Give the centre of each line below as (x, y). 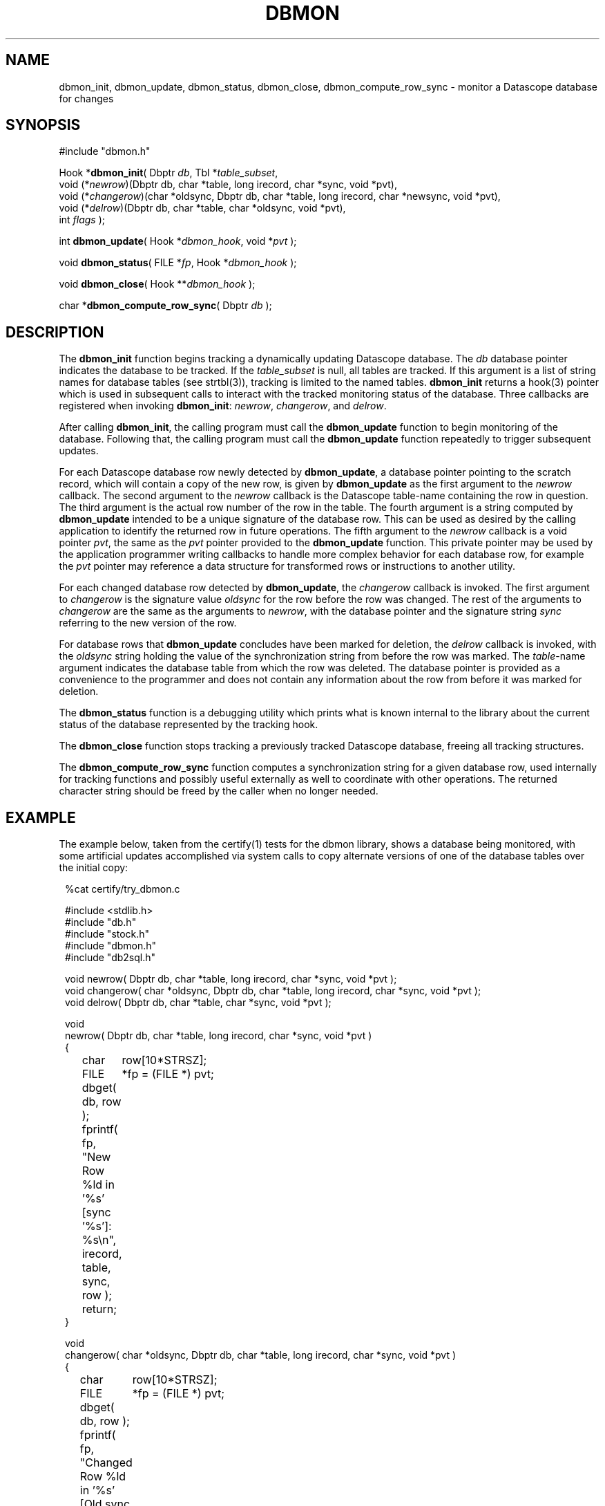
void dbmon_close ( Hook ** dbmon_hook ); (157, 284)
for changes (86, 98)
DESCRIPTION (55, 332)
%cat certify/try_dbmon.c (123, 889)
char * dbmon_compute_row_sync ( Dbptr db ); (165, 306)
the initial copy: (94, 868)
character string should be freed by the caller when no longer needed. (219, 791)
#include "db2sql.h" (111, 958)
